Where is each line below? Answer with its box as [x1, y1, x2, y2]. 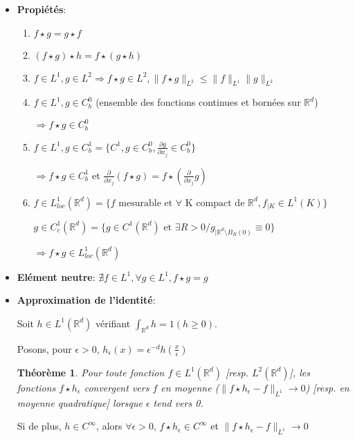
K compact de [185, 198, 245, 208]
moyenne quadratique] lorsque [17, 395, 143, 410]
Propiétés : [17, 2, 66, 16]
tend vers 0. [153, 395, 203, 410]
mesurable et [118, 198, 173, 208]
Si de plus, [17, 419, 62, 433]
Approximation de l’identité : [17, 293, 156, 307]
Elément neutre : [17, 269, 95, 284]
